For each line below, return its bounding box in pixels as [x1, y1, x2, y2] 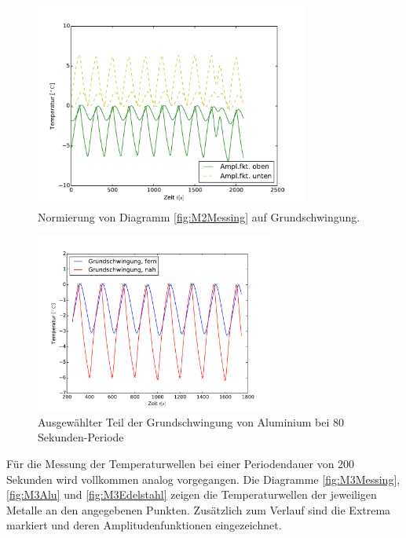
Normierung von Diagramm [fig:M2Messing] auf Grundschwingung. [38, 208, 360, 225]
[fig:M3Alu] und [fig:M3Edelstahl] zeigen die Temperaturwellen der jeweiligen [6, 486, 377, 503]
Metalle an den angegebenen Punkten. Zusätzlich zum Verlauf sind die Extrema [6, 501, 391, 518]
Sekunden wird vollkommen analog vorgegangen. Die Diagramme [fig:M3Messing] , [6, 470, 401, 487]
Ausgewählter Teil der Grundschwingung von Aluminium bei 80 [38, 413, 345, 430]
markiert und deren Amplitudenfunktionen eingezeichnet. [6, 517, 282, 533]
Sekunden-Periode [38, 429, 124, 445]
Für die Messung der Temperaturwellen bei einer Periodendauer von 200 [6, 455, 355, 471]
